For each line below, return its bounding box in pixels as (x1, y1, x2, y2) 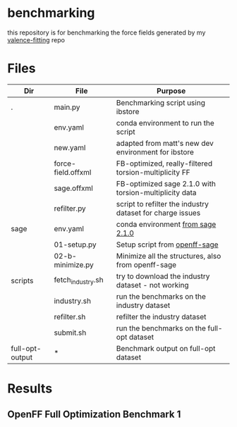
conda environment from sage (116, 219, 217, 229)
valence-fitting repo (7, 35, 66, 44)
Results (7, 380, 53, 397)
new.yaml (54, 142, 86, 152)
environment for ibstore (116, 147, 194, 156)
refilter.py (54, 203, 86, 213)
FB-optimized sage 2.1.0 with (116, 178, 217, 188)
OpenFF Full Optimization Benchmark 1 (7, 409, 181, 421)
